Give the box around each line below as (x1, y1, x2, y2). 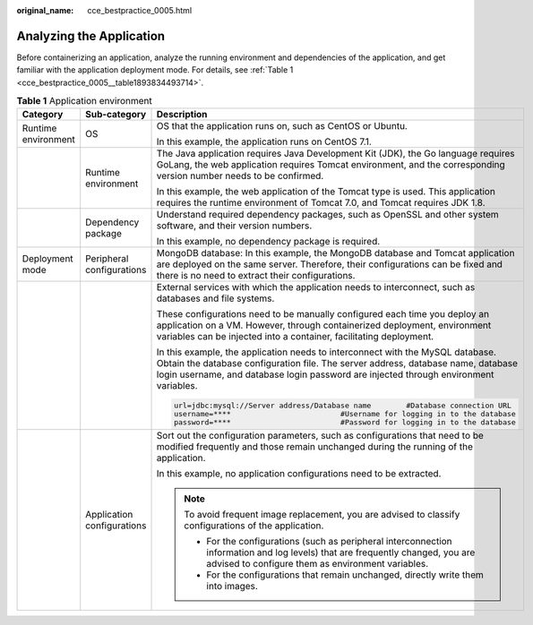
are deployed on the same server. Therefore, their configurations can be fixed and (156, 258, 503, 270)
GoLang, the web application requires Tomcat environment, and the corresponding (156, 158, 505, 171)
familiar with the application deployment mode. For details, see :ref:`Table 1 (16, 64, 294, 75)
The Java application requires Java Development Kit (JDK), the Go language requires (156, 148, 515, 160)
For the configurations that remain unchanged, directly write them (206, 569, 484, 581)
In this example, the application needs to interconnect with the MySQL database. (156, 346, 497, 358)
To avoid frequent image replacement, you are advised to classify (184, 509, 460, 521)
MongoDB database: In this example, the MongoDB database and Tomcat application (156, 247, 515, 260)
